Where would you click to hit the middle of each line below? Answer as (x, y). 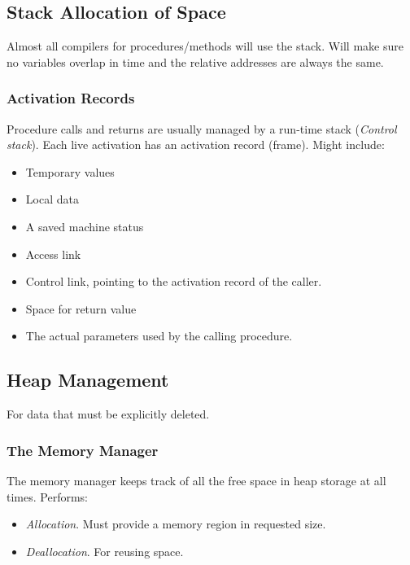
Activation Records (71, 98)
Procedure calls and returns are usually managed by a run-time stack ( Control (202, 128)
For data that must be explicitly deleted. (108, 414)
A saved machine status (85, 226)
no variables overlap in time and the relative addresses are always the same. (195, 61)
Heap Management (88, 380)
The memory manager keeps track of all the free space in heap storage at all (196, 480)
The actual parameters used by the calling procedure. (159, 336)
